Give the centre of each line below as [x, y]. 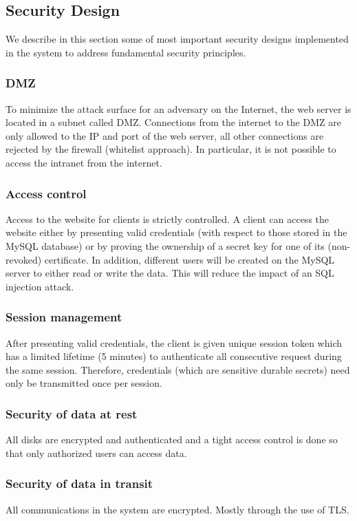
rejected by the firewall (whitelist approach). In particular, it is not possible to [171, 149]
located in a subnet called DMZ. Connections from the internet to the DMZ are [173, 122]
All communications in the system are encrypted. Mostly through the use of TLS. [177, 509]
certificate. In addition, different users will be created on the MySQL [190, 259]
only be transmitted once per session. [84, 383]
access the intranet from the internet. [84, 162]
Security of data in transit [79, 483]
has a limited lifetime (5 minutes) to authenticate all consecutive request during [174, 356]
